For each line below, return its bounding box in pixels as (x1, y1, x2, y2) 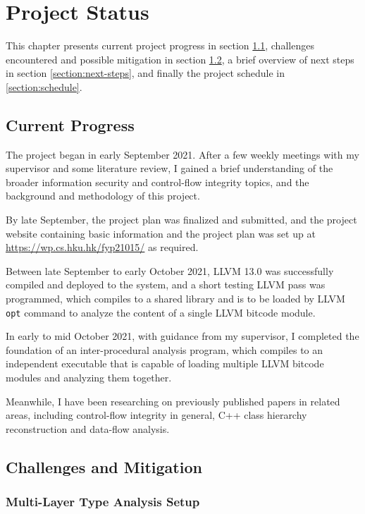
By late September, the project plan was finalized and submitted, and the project (6, 212, 357, 227)
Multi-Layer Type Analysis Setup (6, 493, 200, 510)
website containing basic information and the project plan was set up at (6, 226, 316, 240)
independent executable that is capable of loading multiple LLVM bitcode (6, 356, 324, 371)
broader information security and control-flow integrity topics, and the (6, 174, 309, 189)
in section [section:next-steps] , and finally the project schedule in (6, 66, 285, 80)
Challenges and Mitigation (6, 455, 202, 477)
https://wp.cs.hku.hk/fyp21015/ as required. (6, 240, 199, 255)
